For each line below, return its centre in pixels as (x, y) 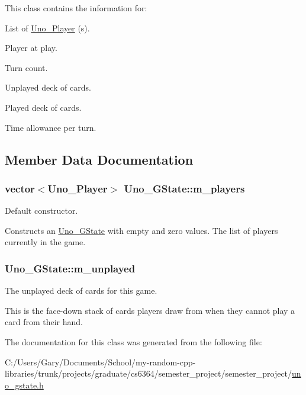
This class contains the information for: (76, 8)
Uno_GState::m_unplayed (70, 268)
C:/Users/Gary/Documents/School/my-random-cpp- (100, 362)
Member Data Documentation (99, 159)
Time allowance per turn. (51, 127)
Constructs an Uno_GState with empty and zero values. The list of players (141, 230)
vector (20, 188)
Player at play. (31, 48)
